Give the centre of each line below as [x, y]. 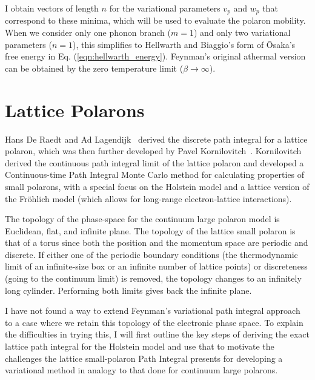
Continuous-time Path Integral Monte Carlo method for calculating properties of [155, 175]
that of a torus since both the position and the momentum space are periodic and [157, 243]
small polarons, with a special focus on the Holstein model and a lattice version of [157, 186]
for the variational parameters [165, 8]
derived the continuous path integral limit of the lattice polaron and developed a [154, 162]
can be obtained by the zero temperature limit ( [94, 68]
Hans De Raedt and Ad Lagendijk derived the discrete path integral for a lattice [156, 139]
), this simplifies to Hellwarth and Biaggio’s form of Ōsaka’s [184, 44]
